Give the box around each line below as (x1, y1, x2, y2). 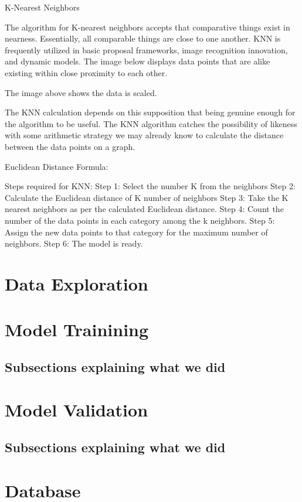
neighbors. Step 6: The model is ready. (5, 237, 143, 250)
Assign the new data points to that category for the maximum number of (5, 226, 268, 238)
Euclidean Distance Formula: (5, 160, 108, 172)
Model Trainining (5, 317, 149, 342)
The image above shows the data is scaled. (5, 86, 157, 98)
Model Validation (5, 398, 148, 422)
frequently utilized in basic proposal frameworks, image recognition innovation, (5, 43, 288, 56)
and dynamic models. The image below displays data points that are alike (5, 55, 270, 67)
